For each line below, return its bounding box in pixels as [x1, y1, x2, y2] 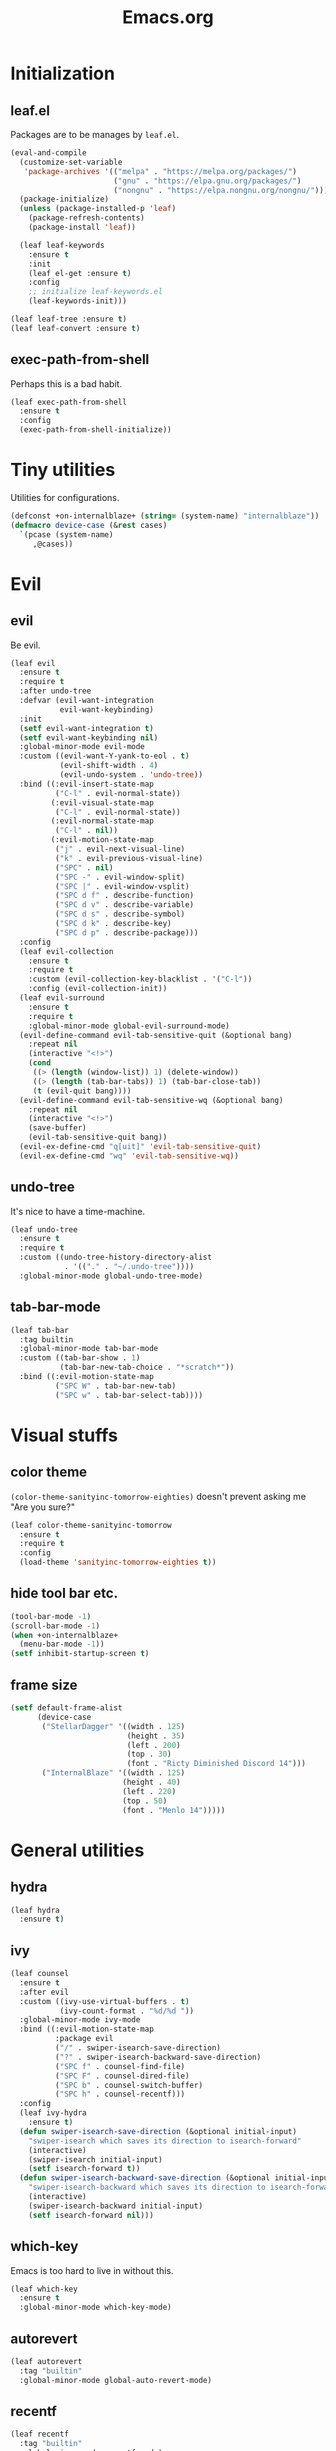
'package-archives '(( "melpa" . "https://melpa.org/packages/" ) [23, 166, 298, 176]
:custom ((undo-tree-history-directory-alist [19, 1252, 213, 1263]
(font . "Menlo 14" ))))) [121, 1805, 226, 1815]
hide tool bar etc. [10, 1585, 118, 1602]
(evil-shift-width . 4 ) [59, 761, 159, 771]
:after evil [19, 1987, 70, 1997]
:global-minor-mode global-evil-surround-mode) [28, 1021, 230, 1031]
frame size [10, 1676, 78, 1693]
